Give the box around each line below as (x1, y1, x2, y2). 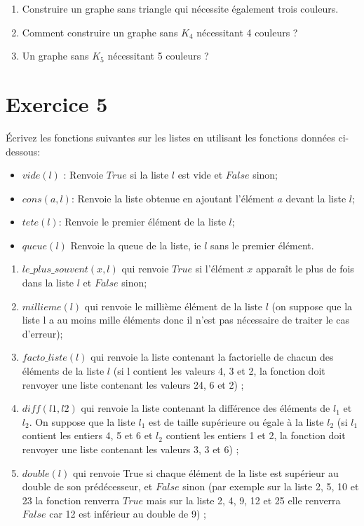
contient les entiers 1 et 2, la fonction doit (166, 428, 346, 443)
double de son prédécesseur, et (22, 479, 153, 494)
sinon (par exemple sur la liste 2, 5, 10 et (182, 479, 359, 494)
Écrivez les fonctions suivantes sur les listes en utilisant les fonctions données (6, 130, 335, 144)
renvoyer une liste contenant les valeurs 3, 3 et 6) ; (22, 442, 239, 456)
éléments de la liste (22, 364, 105, 378)
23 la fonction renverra (22, 492, 120, 507)
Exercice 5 (6, 89, 108, 118)
